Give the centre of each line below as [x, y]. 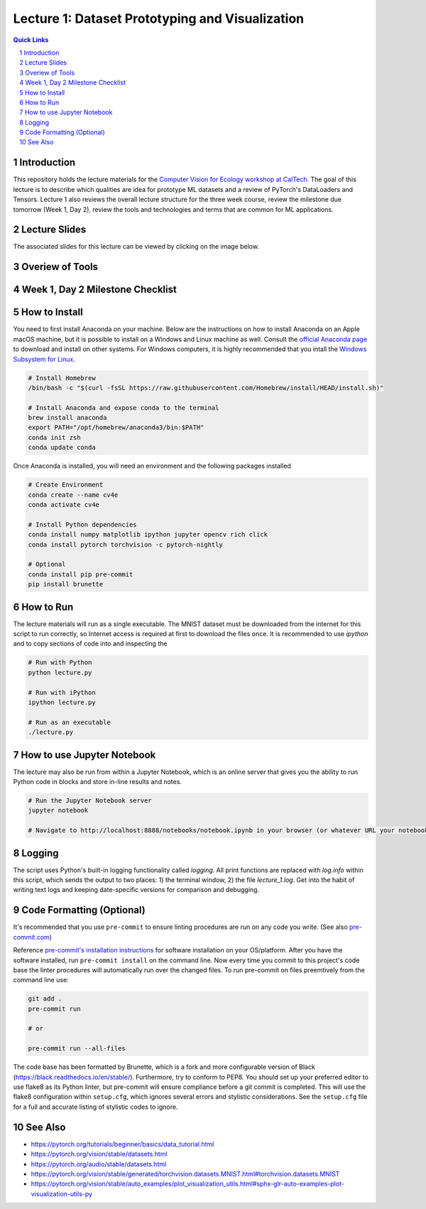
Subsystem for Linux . [44, 359]
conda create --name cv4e [73, 495]
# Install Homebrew [62, 378]
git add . [45, 999]
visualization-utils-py [61, 1193]
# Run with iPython [62, 692]
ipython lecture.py [62, 702]
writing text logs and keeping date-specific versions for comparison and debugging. [136, 890]
